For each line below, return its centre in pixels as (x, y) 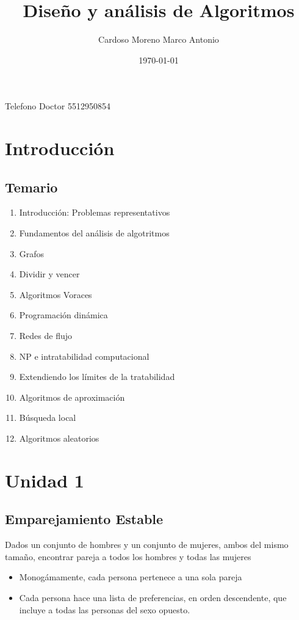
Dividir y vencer (49, 274)
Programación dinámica (63, 315)
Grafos (32, 253)
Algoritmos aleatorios (59, 438)
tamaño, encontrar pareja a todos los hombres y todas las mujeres (128, 556)
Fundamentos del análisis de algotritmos (94, 233)
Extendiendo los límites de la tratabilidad (97, 377)
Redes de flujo (46, 336)
